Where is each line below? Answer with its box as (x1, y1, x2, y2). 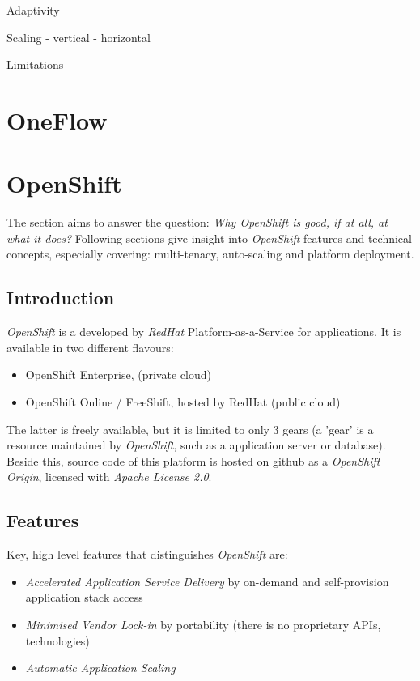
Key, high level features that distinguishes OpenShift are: (6, 546, 288, 563)
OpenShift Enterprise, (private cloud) (25, 366, 211, 383)
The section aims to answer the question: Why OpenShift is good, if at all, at (6, 214, 388, 231)
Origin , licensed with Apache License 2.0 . (6, 468, 212, 485)
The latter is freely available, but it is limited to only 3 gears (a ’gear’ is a (6, 420, 374, 437)
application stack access (25, 589, 143, 606)
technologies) (25, 632, 90, 649)
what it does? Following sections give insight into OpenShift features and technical (6, 229, 412, 246)
